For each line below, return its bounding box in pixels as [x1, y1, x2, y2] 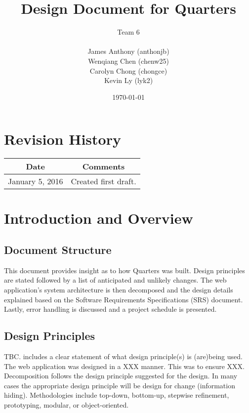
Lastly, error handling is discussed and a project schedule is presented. [4, 304, 217, 314]
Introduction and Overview [4, 208, 193, 228]
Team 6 [117, 27, 140, 37]
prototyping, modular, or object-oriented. [4, 399, 129, 410]
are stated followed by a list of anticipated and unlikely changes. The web [4, 275, 227, 285]
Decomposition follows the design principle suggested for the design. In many [4, 371, 238, 381]
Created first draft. [71, 175, 136, 187]
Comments [82, 161, 125, 172]
